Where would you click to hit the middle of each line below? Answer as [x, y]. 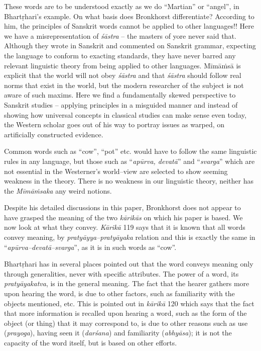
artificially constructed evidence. [54, 134]
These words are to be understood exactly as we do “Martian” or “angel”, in [122, 6]
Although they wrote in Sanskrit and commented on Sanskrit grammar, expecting [130, 46]
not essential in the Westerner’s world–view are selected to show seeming [116, 171]
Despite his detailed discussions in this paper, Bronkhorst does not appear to [122, 207]
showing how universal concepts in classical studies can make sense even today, [125, 114]
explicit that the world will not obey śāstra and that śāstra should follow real [123, 75]
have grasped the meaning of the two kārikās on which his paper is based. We [123, 217]
